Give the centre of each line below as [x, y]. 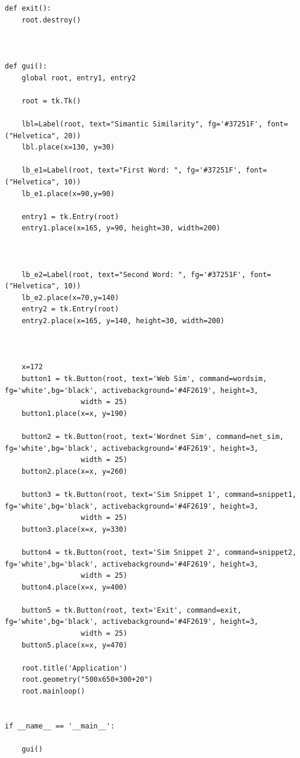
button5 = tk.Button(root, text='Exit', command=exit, [131, 610]
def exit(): [28, 8]
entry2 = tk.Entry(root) [70, 309]
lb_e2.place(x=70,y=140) [70, 297]
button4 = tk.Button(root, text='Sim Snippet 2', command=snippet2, [159, 552]
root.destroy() [51, 20]
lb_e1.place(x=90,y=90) [68, 193]
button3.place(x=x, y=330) [74, 529]
